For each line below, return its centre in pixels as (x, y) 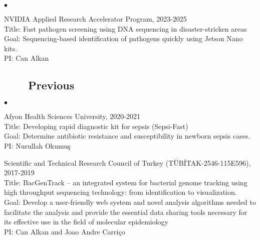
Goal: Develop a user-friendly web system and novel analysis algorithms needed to (130, 202)
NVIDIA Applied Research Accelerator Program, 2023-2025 (95, 19)
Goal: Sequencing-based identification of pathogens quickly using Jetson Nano (123, 38)
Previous (51, 85)
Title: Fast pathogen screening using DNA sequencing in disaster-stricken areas (125, 28)
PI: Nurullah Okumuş (37, 145)
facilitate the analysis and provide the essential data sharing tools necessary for (126, 212)
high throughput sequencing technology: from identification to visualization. (120, 192)
